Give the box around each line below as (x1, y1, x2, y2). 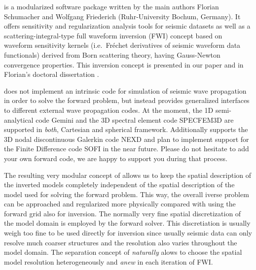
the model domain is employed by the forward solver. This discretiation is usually (4, 218, 251, 228)
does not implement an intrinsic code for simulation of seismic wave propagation (4, 85, 247, 96)
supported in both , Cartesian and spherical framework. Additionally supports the (4, 124, 248, 135)
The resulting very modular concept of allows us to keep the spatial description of (4, 169, 252, 180)
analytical (4, 114, 34, 125)
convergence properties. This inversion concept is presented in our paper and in (4, 59, 244, 69)
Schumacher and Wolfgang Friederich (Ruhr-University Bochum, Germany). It (4, 11, 241, 21)
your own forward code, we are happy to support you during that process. (4, 153, 227, 163)
